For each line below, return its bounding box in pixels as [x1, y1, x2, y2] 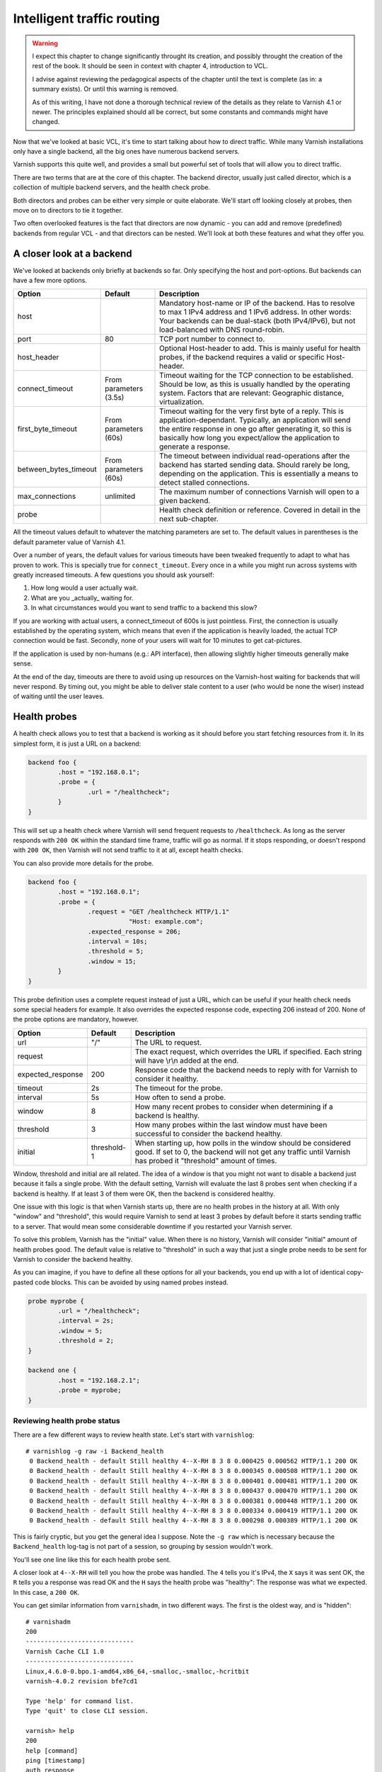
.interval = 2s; [57, 1317, 115, 1325]
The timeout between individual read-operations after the [159, 451, 350, 461]
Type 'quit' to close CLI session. [25, 1707, 149, 1715]
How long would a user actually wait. [30, 583, 138, 592]
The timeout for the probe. [134, 1083, 223, 1093]
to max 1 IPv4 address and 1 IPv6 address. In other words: [159, 307, 352, 317]
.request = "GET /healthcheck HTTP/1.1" [87, 907, 230, 916]
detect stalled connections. [159, 478, 250, 488]
